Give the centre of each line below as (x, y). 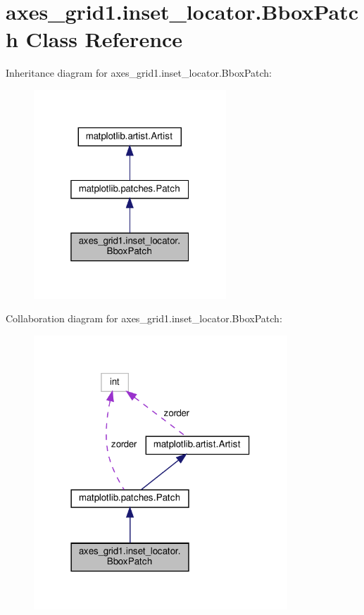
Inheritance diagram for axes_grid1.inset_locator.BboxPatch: (139, 73)
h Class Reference (94, 39)
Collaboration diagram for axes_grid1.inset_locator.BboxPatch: (144, 318)
